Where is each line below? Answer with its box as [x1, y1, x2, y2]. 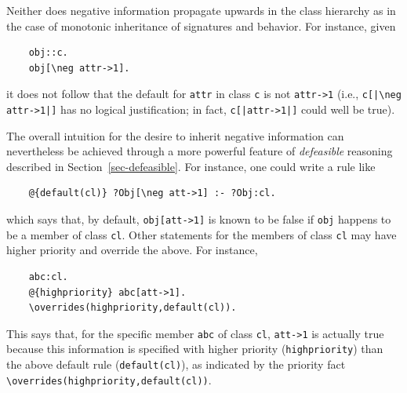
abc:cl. [28, 271, 68, 282]
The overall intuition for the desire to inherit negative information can [6, 127, 344, 144]
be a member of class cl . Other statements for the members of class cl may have [6, 226, 397, 242]
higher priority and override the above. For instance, [6, 242, 258, 258]
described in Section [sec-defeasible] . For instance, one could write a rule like [6, 158, 376, 174]
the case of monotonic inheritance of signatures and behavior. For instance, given [6, 17, 396, 34]
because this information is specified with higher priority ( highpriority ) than [6, 340, 383, 357]
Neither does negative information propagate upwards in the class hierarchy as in [6, 2, 396, 18]
